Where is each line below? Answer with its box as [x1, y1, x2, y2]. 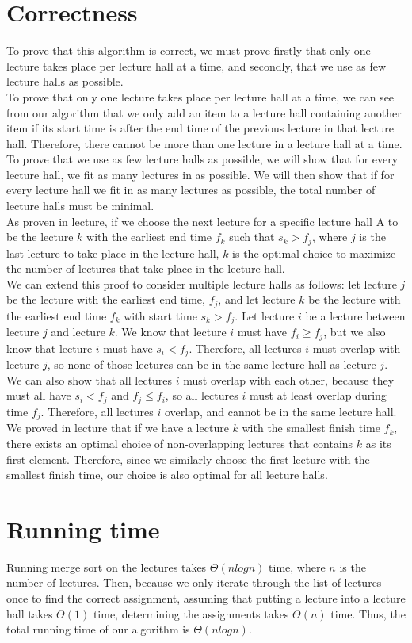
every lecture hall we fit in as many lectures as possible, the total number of [6, 182, 376, 198]
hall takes [6, 605, 53, 622]
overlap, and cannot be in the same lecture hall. [164, 403, 397, 419]
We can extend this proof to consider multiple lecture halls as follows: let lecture [6, 275, 397, 292]
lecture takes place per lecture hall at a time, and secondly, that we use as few [6, 57, 387, 74]
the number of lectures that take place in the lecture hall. [6, 260, 285, 277]
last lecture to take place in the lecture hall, [6, 244, 219, 261]
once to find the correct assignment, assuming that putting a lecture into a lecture [6, 590, 406, 607]
